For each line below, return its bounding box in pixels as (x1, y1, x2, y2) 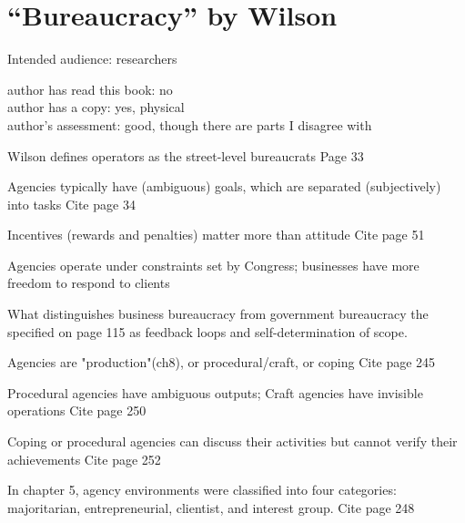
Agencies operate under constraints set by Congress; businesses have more (7, 255, 420, 274)
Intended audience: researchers (7, 49, 177, 68)
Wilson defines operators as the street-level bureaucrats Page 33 (7, 146, 364, 165)
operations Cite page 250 (7, 401, 147, 420)
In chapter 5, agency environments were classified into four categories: (7, 480, 397, 499)
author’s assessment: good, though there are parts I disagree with (7, 115, 372, 134)
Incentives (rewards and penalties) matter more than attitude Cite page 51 (7, 225, 425, 244)
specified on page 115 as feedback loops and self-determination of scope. (7, 322, 408, 341)
